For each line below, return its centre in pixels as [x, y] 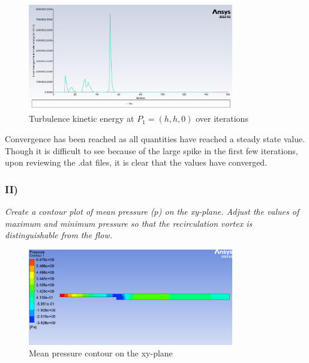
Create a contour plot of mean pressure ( [79, 211]
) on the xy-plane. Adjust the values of [229, 211]
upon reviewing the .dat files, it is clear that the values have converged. [136, 162]
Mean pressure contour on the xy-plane [101, 353]
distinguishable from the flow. [59, 235]
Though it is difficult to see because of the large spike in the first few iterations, [151, 150]
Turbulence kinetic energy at [82, 118]
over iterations [222, 118]
